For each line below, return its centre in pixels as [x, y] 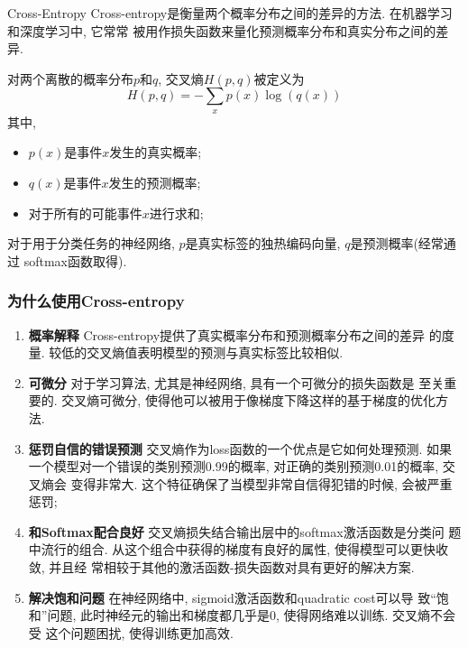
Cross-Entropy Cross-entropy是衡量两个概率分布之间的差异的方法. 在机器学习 [230, 13]
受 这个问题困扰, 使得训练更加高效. [131, 632]
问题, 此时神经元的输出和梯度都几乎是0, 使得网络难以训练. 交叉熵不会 [252, 615]
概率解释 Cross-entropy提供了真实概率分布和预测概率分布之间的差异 [227, 334]
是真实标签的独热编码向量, [263, 243]
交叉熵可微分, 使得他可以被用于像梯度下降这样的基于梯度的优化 [248, 400]
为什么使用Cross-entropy [96, 301]
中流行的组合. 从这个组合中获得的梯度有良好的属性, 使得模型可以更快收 [238, 549]
